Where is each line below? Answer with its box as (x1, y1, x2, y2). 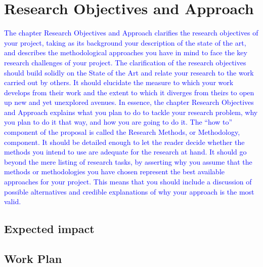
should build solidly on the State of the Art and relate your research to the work (4, 67, 254, 78)
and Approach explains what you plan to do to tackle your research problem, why (4, 106, 258, 117)
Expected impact (4, 221, 95, 237)
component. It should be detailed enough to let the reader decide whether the (4, 136, 245, 147)
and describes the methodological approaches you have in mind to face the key (4, 47, 247, 58)
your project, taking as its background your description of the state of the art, (4, 37, 246, 48)
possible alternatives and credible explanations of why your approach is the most (4, 186, 254, 197)
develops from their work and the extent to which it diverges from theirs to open (4, 87, 254, 97)
